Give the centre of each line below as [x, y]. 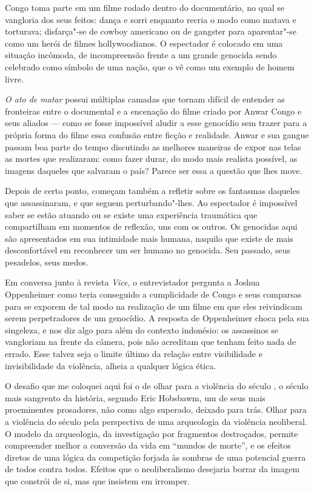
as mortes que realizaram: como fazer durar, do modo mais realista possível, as [151, 159]
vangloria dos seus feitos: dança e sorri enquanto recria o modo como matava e [151, 19]
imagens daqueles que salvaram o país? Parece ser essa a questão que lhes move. [154, 170]
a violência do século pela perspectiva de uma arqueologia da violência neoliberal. [156, 421]
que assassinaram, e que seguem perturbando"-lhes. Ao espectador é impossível [151, 202]
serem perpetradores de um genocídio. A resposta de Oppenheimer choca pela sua [157, 318]
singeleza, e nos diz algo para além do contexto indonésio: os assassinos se [142, 329]
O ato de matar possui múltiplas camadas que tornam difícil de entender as [145, 99]
